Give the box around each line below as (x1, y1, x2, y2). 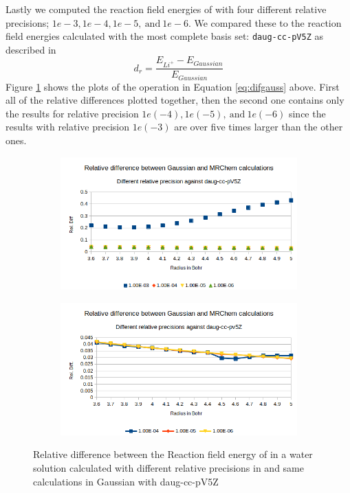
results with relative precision (6, 119, 130, 134)
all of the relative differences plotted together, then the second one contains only (6, 93, 344, 107)
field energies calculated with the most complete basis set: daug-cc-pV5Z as (6, 29, 324, 43)
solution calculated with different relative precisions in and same (33, 461, 304, 475)
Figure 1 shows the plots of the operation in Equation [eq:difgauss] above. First (6, 79, 340, 93)
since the (288, 106, 326, 120)
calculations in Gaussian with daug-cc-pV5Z (33, 474, 219, 488)
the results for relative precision (6, 106, 139, 120)
